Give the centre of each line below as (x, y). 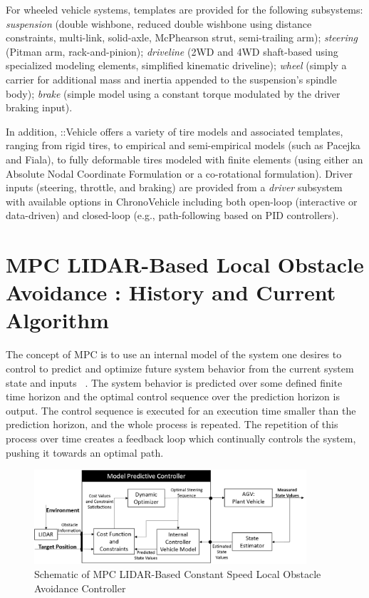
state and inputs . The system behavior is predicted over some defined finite (174, 382)
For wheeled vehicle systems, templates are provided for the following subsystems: (184, 9)
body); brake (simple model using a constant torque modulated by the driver (173, 93)
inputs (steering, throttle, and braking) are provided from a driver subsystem (174, 187)
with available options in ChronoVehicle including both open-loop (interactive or (182, 201)
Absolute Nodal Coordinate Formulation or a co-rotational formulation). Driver (179, 173)
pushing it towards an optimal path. (85, 452)
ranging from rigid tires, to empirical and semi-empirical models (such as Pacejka (183, 145)
